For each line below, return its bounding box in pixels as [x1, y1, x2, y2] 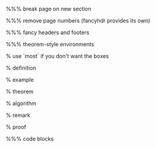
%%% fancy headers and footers [5, 29, 90, 36]
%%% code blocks [5, 135, 54, 142]
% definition [5, 64, 37, 71]
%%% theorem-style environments [5, 41, 94, 48]
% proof [5, 123, 27, 131]
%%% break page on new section [5, 5, 92, 12]
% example [5, 76, 34, 83]
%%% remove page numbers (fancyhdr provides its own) [5, 17, 151, 24]
